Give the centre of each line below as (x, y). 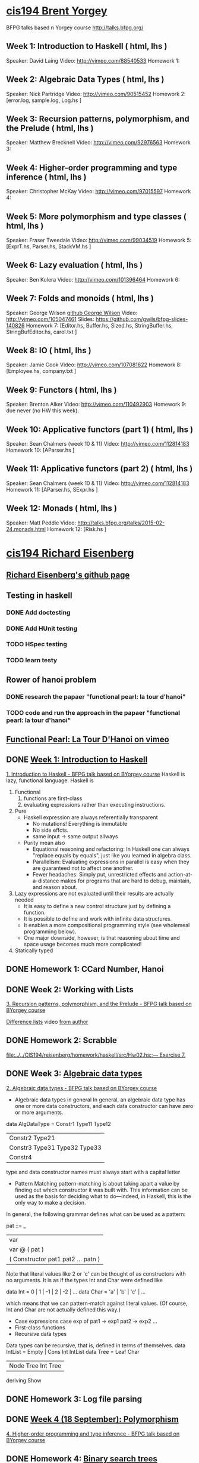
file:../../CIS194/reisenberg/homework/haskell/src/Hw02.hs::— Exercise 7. (96, 1055)
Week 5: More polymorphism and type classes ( (97, 216)
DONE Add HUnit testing (42, 628)
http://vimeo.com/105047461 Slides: (50, 319)
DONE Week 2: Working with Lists (70, 990)
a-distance (46, 881)
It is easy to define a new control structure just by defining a (97, 906)
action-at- (180, 874)
